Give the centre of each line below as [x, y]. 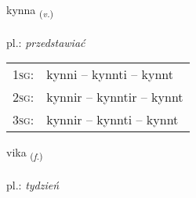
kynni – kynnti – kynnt [110, 74]
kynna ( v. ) [30, 11]
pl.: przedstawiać [46, 42]
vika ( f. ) [25, 153]
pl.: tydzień [33, 185]
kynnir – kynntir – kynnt [115, 97]
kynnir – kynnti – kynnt [113, 120]
